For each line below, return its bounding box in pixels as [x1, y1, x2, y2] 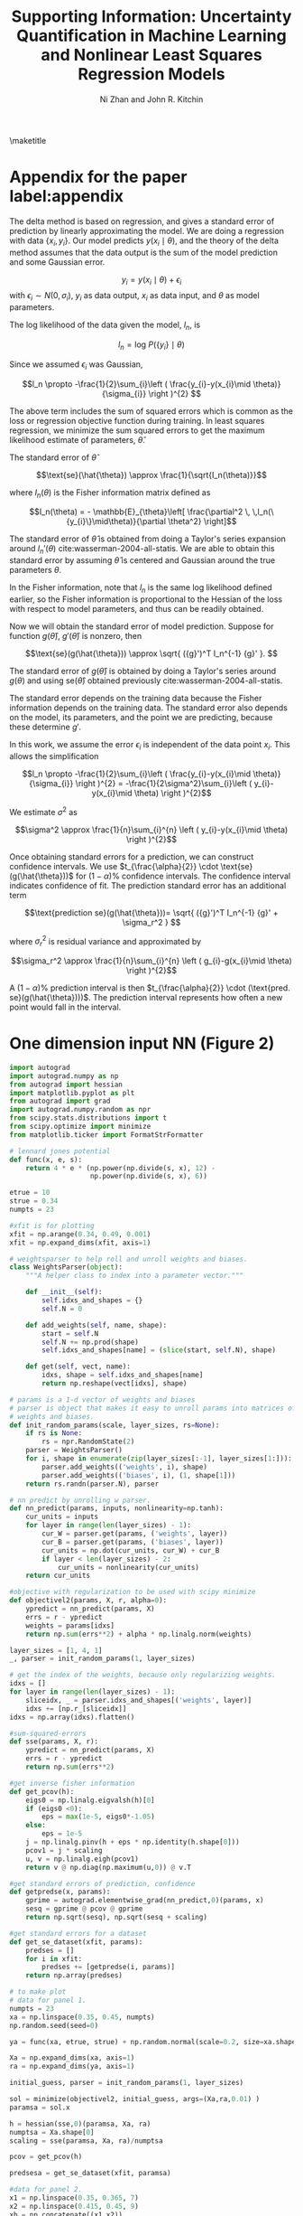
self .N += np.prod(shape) [41, 1338, 140, 1347]
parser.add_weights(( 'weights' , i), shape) [41, 1462, 207, 1471]
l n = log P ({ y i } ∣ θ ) [118, 339, 185, 352]
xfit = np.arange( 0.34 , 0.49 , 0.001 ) [9, 1229, 151, 1239]
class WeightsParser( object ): [9, 1263, 124, 1272]
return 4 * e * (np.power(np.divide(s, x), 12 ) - [25, 1163, 216, 1172]
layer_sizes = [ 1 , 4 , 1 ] [9, 1646, 103, 1655]
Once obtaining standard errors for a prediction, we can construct [9, 851, 254, 862]
